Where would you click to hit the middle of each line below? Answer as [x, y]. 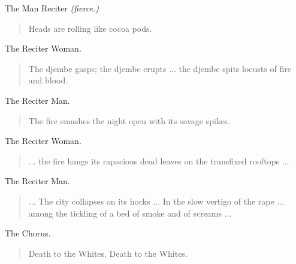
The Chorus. [28, 233]
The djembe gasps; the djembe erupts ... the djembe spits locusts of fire [160, 68]
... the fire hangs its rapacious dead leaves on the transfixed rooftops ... [159, 160]
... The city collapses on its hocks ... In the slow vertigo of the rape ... [156, 201]
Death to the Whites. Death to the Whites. [108, 253]
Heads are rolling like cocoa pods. [90, 28]
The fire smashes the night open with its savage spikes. [129, 120]
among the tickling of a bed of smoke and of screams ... [130, 213]
